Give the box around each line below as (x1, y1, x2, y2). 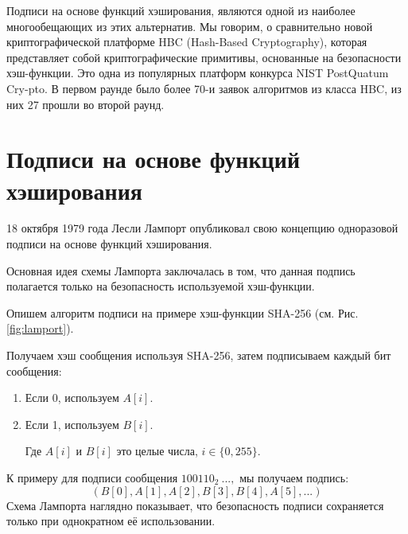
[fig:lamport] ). (6, 320, 74, 337)
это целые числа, (116, 442, 198, 459)
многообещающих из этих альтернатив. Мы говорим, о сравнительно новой (6, 18, 373, 34)
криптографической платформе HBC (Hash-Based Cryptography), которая (6, 33, 367, 50)
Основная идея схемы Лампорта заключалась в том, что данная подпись (6, 262, 356, 279)
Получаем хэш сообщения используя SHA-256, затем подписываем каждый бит (6, 347, 391, 364)
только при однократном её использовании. (6, 513, 216, 529)
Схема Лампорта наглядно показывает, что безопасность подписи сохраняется (6, 497, 384, 513)
